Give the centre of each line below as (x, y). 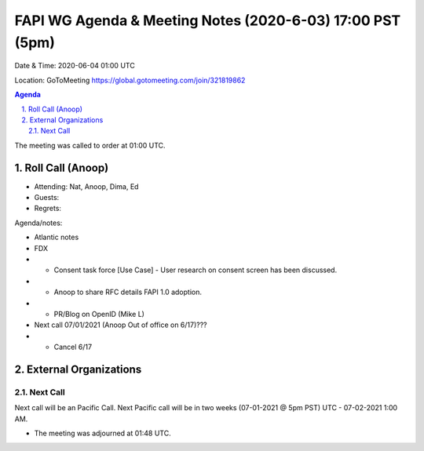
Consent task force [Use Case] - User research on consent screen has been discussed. (196, 270)
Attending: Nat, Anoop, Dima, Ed (86, 186)
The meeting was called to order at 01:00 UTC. (90, 145)
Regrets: (48, 209)
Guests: (47, 197)
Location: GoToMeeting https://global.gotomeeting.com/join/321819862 (130, 80)
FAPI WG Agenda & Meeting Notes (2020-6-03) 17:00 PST (208, 20)
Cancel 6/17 (73, 347)
